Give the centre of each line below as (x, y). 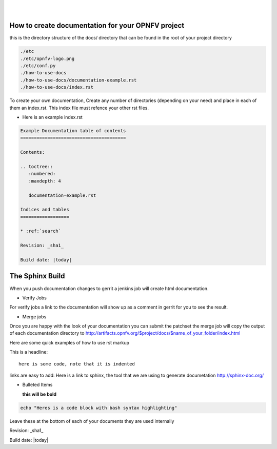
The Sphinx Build (37, 276)
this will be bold (39, 394)
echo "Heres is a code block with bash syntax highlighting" (99, 408)
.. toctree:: (37, 166)
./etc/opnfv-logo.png (47, 58)
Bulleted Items (37, 385)
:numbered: (42, 174)
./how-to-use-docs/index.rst (57, 87)
